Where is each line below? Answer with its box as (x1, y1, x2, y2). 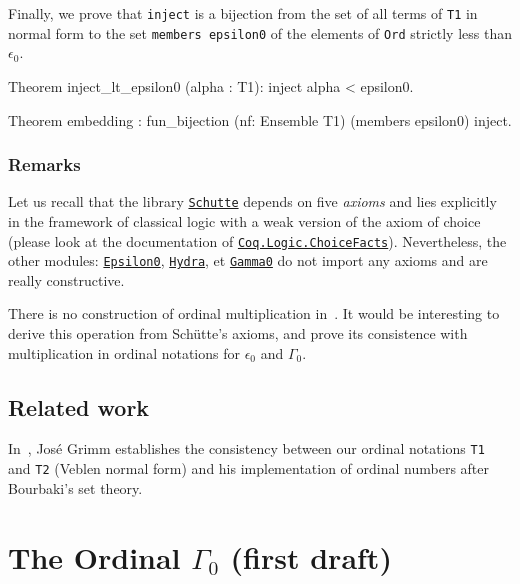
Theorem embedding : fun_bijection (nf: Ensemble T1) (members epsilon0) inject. (8, 109, 512, 130)
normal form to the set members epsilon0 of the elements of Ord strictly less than (8, 22, 512, 43)
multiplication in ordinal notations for (8, 342, 240, 363)
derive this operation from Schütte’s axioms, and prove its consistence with (8, 323, 468, 344)
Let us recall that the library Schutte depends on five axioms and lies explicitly (8, 191, 497, 212)
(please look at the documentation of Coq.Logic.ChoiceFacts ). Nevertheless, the (8, 230, 507, 251)
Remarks (8, 152, 81, 177)
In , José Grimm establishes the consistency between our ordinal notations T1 (8, 438, 485, 459)
